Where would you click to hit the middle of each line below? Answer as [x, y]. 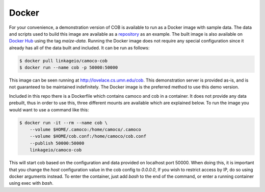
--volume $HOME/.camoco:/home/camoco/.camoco [85, 130]
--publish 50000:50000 [57, 143]
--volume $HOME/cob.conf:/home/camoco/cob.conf [88, 136]
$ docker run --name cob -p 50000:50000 [68, 68]
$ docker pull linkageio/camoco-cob [64, 61]
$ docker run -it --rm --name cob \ [64, 123]
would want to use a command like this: [49, 109]
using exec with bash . [31, 183]
